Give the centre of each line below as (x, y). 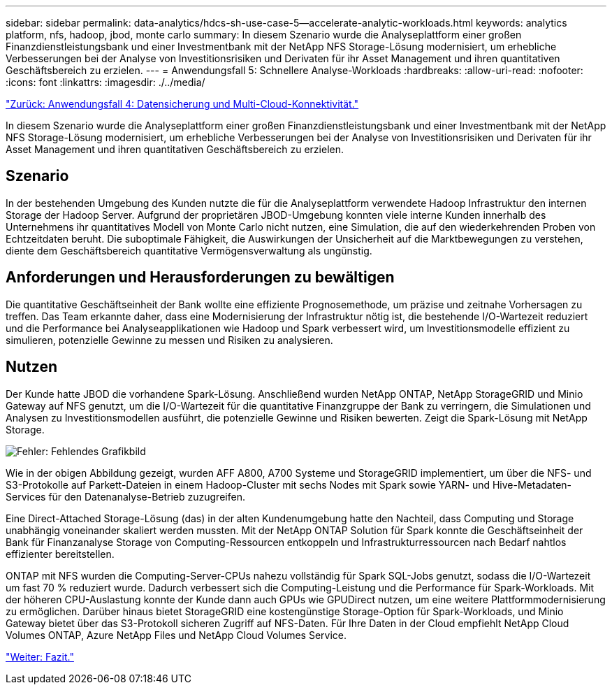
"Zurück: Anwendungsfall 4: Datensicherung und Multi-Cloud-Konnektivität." (182, 104)
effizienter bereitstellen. (60, 554)
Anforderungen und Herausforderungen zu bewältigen (200, 278)
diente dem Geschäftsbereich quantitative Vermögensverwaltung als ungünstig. (189, 250)
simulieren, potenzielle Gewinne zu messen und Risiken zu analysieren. (169, 340)
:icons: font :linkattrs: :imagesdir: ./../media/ (105, 82)
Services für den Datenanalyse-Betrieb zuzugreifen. (125, 496)
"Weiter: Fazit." (40, 656)
